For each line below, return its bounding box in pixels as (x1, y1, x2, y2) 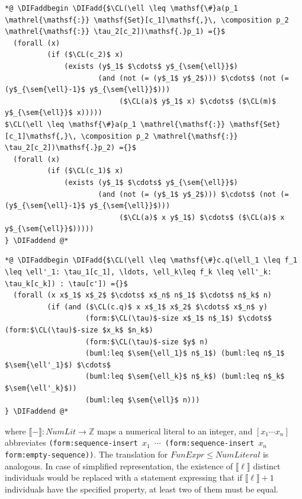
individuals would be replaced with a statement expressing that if (5, 471, 242, 484)
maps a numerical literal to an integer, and (97, 424, 253, 437)
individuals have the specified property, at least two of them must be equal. (5, 482, 278, 495)
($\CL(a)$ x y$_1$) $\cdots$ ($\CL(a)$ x (119, 213, 285, 222)
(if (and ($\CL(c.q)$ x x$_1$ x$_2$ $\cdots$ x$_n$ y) (47, 302, 268, 311)
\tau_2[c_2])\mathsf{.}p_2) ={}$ (5, 143, 136, 152)
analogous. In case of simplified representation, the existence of (5, 459, 233, 472)
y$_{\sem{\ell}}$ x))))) (5, 108, 102, 117)
